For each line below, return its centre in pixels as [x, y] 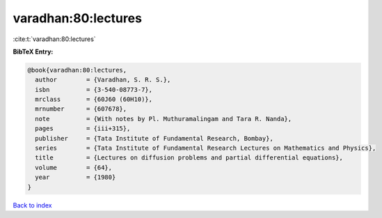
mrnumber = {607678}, [81, 109]
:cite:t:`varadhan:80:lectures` [55, 39]
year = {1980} [75, 177]
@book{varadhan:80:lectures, [77, 70]
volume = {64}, [74, 168]
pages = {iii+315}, [83, 129]
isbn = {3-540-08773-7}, [94, 89]
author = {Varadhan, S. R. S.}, [103, 80]
